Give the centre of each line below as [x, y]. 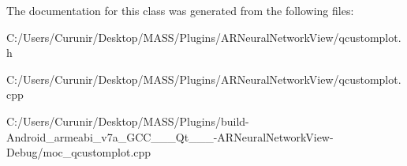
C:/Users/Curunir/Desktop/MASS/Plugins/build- [128, 121]
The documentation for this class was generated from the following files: [180, 10]
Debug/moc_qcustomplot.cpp [79, 152]
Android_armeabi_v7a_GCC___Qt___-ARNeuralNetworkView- [170, 136]
